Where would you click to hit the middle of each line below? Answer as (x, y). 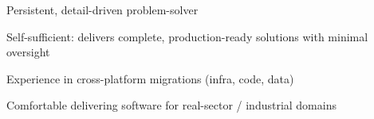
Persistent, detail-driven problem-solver (102, 10)
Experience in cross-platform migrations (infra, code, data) (150, 78)
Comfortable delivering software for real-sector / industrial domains (171, 105)
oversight (28, 52)
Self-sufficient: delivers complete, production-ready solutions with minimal (187, 36)
